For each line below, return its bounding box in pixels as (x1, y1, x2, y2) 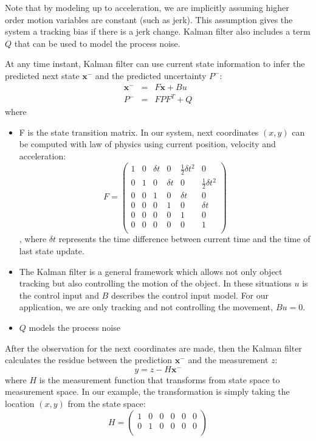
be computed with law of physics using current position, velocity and (19, 137, 276, 150)
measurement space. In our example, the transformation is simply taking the (5, 385, 290, 398)
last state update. (19, 245, 84, 257)
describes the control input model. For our (111, 288, 269, 301)
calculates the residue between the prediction (5, 353, 173, 366)
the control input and (19, 288, 99, 301)
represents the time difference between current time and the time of (58, 232, 311, 245)
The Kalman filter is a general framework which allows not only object (19, 265, 283, 277)
